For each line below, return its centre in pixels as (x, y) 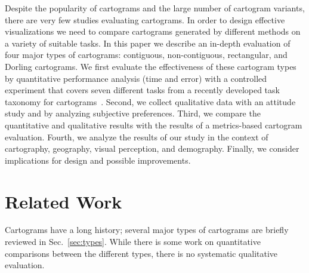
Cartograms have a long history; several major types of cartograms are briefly (147, 230)
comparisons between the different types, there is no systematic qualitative (141, 253)
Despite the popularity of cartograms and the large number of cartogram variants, (155, 8)
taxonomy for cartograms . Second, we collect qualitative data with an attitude (150, 101)
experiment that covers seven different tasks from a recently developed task (142, 90)
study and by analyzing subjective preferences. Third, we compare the (133, 113)
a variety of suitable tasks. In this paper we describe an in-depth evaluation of (148, 43)
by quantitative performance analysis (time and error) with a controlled (136, 78)
